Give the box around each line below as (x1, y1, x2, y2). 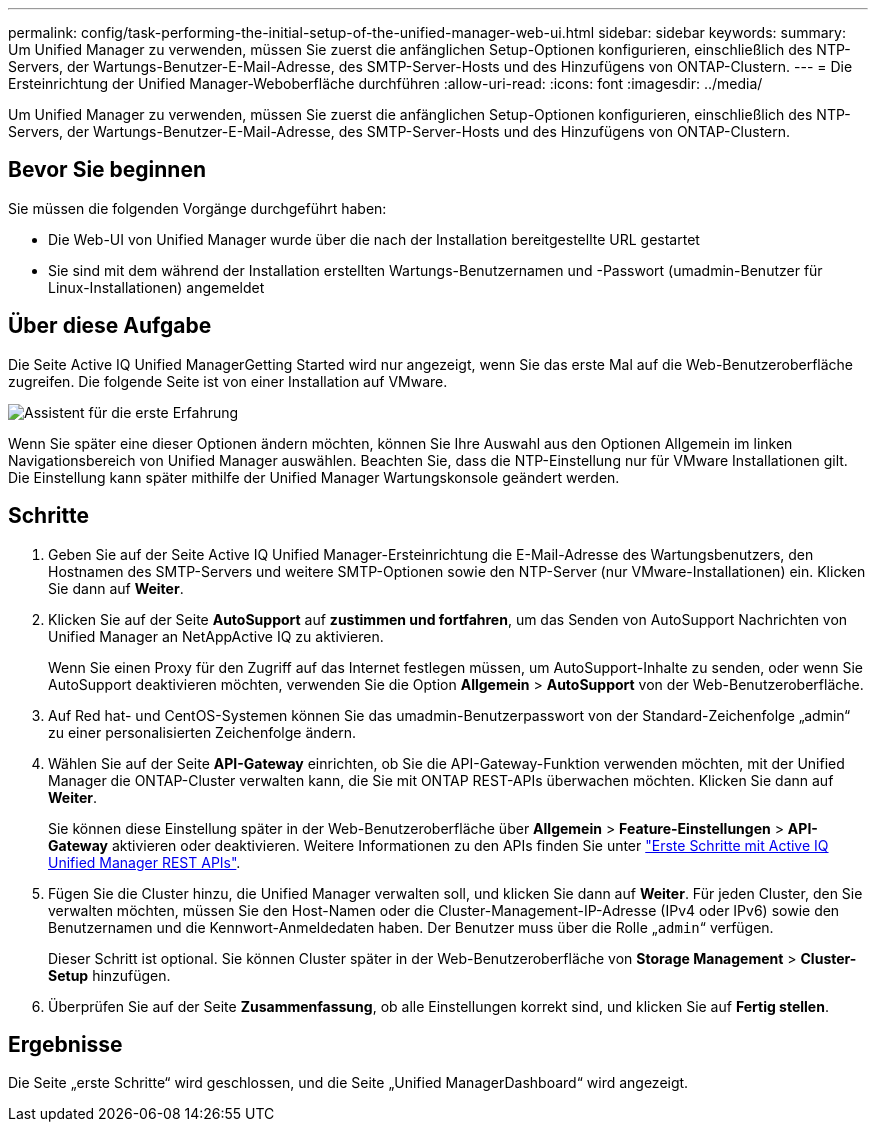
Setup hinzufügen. (48, 966, 171, 984)
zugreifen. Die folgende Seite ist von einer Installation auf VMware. (8, 372, 448, 390)
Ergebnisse (8, 1031, 123, 1057)
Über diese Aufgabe (8, 313, 212, 339)
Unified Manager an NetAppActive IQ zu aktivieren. (48, 627, 384, 645)
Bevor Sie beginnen (8, 157, 207, 183)
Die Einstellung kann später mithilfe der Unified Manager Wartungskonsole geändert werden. (8, 468, 620, 486)
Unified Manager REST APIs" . (48, 853, 241, 871)
